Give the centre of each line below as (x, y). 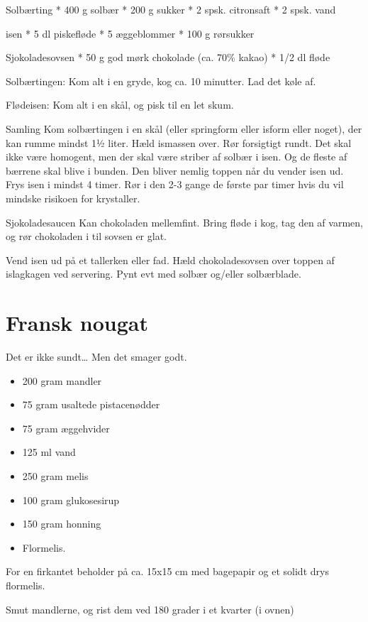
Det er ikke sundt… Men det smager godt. (96, 357)
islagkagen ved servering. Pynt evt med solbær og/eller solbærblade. (154, 274)
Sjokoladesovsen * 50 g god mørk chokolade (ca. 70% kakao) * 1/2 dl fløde (168, 57)
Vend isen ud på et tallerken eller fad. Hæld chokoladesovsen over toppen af (170, 260)
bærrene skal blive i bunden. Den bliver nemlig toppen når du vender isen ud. (175, 170)
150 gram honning (62, 524)
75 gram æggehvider (66, 428)
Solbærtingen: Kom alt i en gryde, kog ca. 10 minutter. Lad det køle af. (161, 81)
